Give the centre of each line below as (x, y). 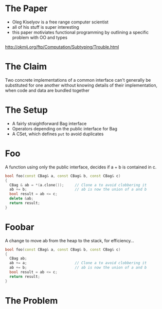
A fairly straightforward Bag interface (49, 123)
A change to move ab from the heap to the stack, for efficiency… (70, 240)
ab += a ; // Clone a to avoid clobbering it (78, 263)
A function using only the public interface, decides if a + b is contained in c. (81, 167)
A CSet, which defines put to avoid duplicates (58, 134)
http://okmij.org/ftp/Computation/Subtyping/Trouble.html (62, 47)
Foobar (20, 227)
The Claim (26, 67)
